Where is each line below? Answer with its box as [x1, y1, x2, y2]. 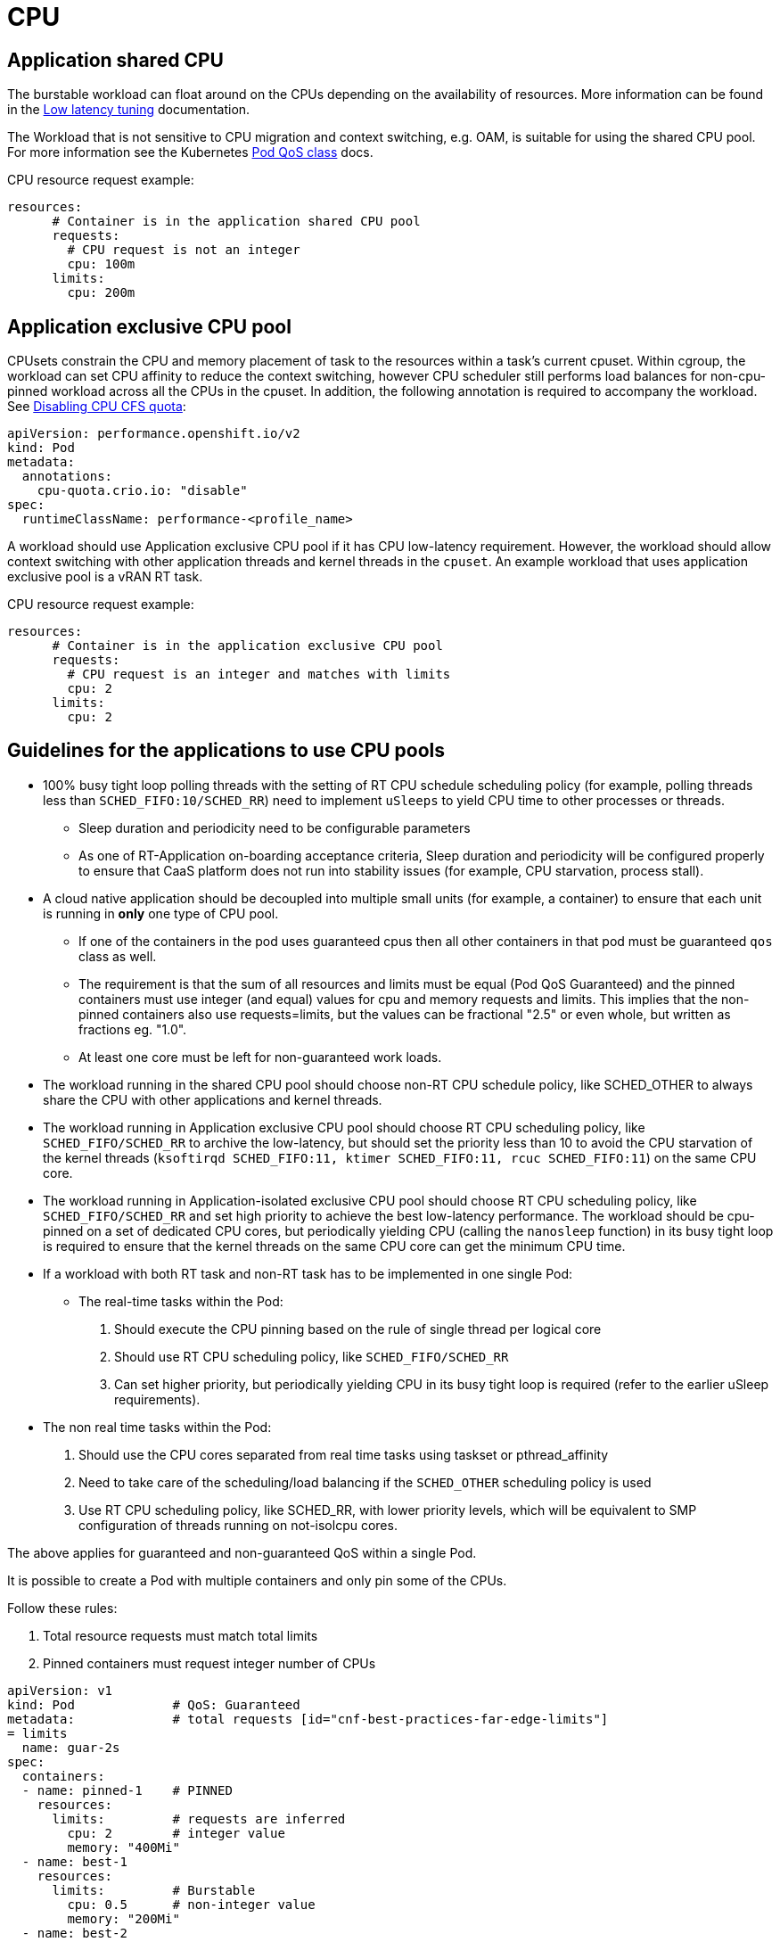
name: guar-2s [21, 1740, 120, 1755]
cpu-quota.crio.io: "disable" [37, 483, 248, 498]
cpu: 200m [67, 285, 135, 300]
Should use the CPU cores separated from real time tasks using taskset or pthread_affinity [78, 1446, 609, 1462]
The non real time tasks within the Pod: [43, 1419, 272, 1435]
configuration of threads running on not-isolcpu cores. [78, 1517, 398, 1533]
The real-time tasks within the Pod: [78, 1293, 283, 1309]
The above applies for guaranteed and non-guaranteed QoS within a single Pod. [7, 1544, 477, 1560]
